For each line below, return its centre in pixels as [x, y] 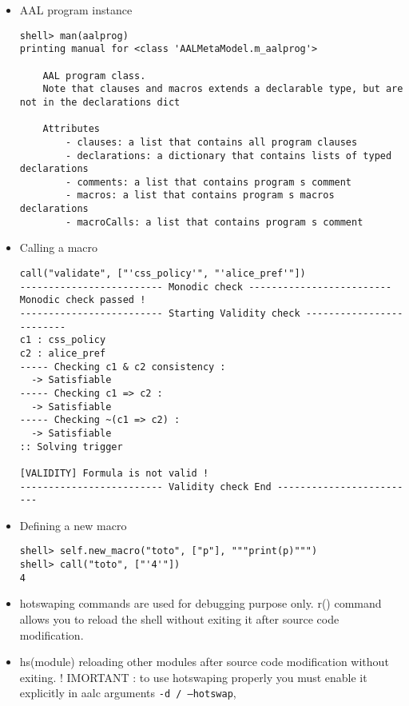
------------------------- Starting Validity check [160, 313]
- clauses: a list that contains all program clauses [212, 142]
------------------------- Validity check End [145, 487]
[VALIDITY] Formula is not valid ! [114, 473]
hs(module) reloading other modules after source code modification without [204, 662]
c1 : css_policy [63, 340]
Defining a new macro [73, 525]
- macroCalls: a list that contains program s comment [214, 222]
